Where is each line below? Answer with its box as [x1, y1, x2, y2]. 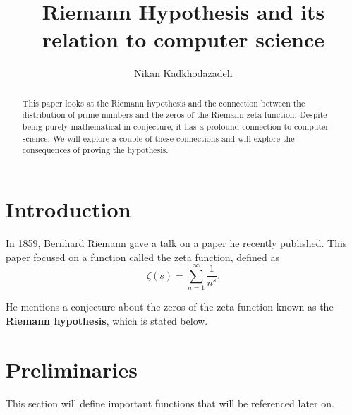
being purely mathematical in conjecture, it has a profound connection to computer [22, 121, 329, 133]
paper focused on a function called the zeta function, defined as [6, 249, 279, 264]
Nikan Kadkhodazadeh [134, 66, 233, 80]
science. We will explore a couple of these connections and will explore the [22, 132, 295, 144]
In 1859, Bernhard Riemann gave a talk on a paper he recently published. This [6, 235, 347, 250]
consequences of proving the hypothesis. [22, 144, 169, 156]
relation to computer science [42, 25, 325, 54]
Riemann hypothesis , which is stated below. [6, 313, 208, 327]
